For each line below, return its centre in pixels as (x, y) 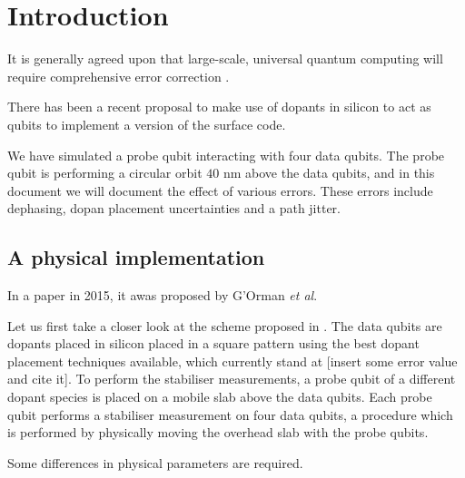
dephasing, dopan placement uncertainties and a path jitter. (174, 208)
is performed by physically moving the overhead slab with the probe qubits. (218, 432)
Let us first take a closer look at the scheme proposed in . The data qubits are (225, 325)
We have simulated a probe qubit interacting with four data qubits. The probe (226, 155)
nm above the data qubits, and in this (329, 173)
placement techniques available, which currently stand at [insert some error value (232, 361)
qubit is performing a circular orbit (105, 173)
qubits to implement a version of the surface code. (147, 124)
